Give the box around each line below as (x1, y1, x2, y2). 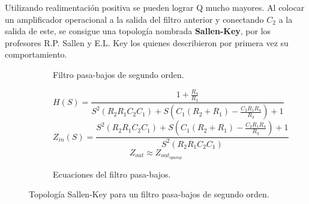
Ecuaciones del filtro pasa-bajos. (53, 167, 171, 180)
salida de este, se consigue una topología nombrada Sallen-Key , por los (5, 25, 271, 37)
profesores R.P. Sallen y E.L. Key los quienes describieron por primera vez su (5, 36, 289, 49)
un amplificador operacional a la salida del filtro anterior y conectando (5, 13, 264, 25)
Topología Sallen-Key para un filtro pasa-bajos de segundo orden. (29, 188, 269, 200)
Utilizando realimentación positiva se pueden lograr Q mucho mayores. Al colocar (5, 1, 305, 13)
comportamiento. (5, 48, 67, 61)
